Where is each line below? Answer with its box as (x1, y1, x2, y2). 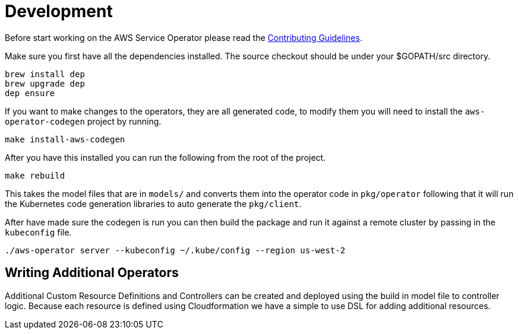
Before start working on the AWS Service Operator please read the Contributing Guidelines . (5, 32, 362, 43)
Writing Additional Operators (5, 265, 179, 281)
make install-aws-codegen (5, 134, 125, 144)
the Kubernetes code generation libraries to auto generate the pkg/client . (5, 198, 302, 209)
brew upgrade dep (5, 78, 85, 88)
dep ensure (5, 88, 55, 98)
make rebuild (5, 170, 65, 180)
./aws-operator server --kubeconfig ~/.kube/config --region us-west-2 (5, 245, 346, 255)
